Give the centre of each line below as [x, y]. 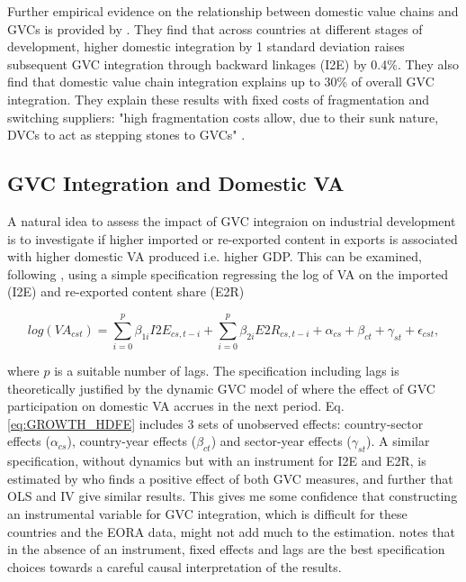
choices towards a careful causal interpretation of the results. [175, 566]
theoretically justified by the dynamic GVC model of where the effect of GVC [221, 388]
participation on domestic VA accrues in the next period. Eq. [176, 406]
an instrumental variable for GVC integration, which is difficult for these [207, 514]
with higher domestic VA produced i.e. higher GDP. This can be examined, [215, 256]
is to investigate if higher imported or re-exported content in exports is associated [233, 238]
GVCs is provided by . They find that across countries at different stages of [215, 28]
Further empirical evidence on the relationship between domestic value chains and [233, 11]
